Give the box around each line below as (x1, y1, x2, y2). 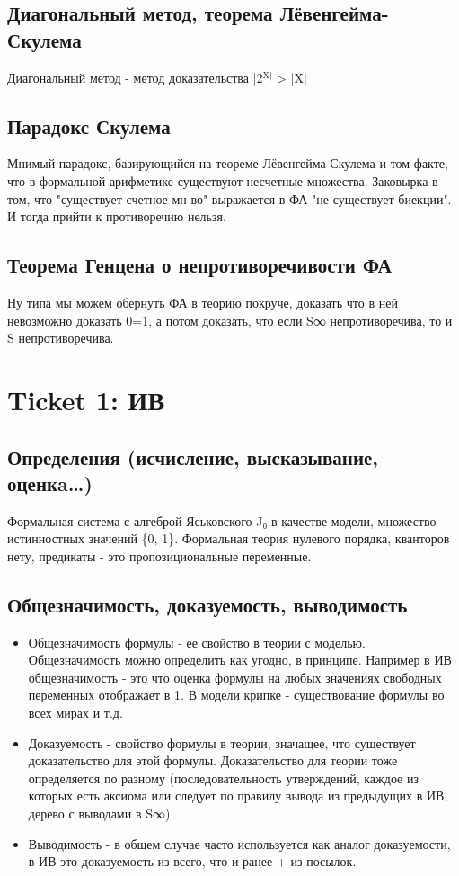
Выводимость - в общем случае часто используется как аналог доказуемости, (28, 834, 451, 853)
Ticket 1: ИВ (7, 380, 165, 417)
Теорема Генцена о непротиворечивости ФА (7, 251, 392, 279)
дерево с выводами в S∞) (28, 804, 171, 823)
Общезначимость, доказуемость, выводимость (7, 590, 408, 618)
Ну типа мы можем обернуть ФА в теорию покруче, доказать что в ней (7, 292, 398, 311)
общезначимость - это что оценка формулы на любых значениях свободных (28, 667, 442, 686)
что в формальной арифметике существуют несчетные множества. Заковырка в (7, 171, 438, 190)
